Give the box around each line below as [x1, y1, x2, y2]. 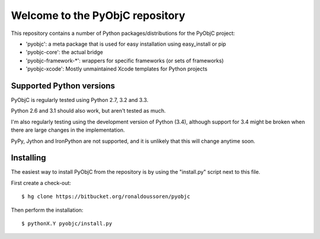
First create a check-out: [11, 179, 71, 186]
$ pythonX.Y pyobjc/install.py [21, 220, 113, 227]
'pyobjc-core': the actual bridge [25, 49, 103, 56]
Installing [11, 153, 47, 163]
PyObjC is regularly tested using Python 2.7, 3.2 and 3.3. [11, 97, 149, 104]
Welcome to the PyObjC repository [11, 9, 185, 22]
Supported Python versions [11, 81, 116, 91]
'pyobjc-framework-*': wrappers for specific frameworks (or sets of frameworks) [25, 57, 224, 64]
